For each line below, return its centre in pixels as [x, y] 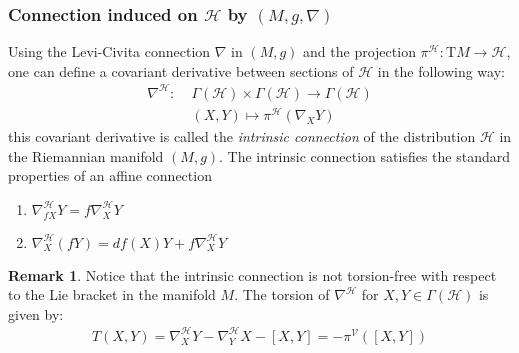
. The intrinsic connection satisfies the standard [365, 155]
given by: [36, 313]
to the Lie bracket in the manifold [112, 294]
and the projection [359, 51]
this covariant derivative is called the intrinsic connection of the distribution [242, 136]
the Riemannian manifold [86, 155]
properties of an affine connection [110, 175]
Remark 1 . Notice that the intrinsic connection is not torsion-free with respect [252, 274]
